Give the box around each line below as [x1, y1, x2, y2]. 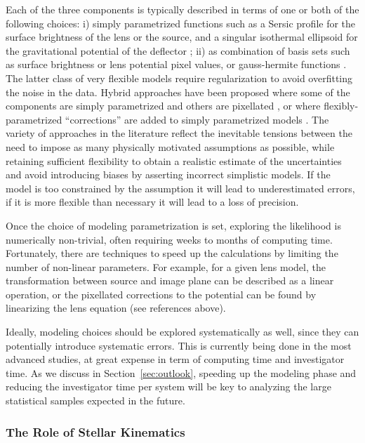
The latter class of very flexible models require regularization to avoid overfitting [6, 70, 353, 85]
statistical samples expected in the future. [6, 393, 185, 408]
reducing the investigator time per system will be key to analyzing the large [6, 379, 331, 394]
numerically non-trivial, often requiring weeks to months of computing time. [6, 232, 333, 246]
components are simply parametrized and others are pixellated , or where [6, 98, 321, 113]
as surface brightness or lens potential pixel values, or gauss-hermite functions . [6, 57, 347, 72]
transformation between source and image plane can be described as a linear [6, 273, 334, 288]
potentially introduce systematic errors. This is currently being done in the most [6, 338, 352, 352]
